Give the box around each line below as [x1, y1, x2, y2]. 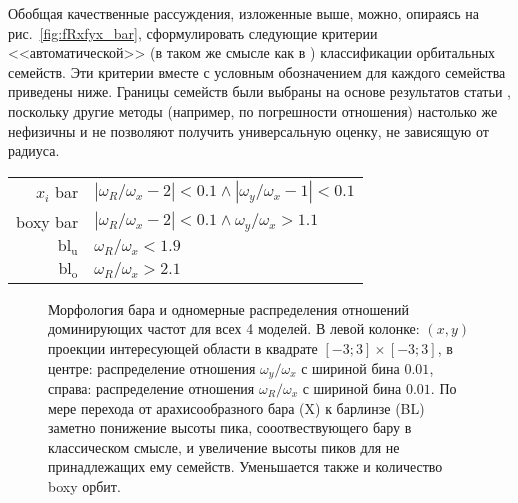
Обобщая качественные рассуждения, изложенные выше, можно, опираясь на [8, 3, 479, 23]
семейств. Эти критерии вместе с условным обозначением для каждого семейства [8, 61, 506, 82]
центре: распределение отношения [48, 357, 256, 378]
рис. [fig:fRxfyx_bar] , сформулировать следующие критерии [8, 22, 378, 43]
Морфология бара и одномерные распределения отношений [48, 298, 409, 319]
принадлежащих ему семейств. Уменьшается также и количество [48, 456, 443, 477]
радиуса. [8, 140, 60, 161]
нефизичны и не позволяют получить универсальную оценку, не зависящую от [8, 120, 489, 141]
